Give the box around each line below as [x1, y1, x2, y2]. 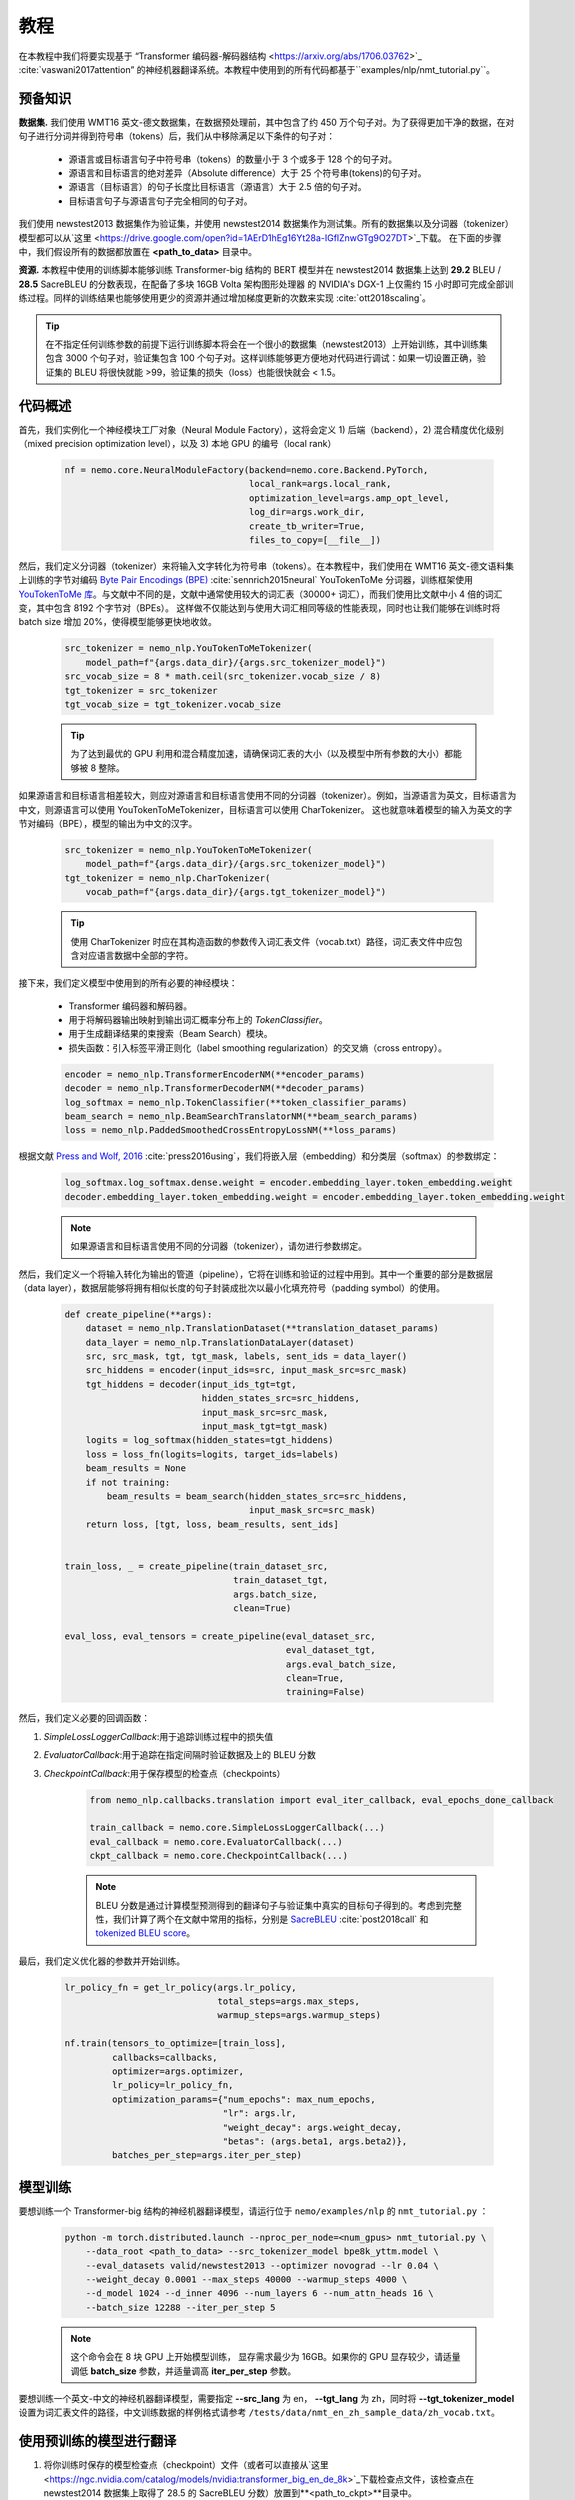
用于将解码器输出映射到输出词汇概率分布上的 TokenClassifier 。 [68, 1014, 329, 1026]
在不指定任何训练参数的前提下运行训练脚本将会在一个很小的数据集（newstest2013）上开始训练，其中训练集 [45, 338, 489, 350]
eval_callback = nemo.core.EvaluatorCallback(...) [89, 1836, 344, 1847]
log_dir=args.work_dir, [248, 506, 366, 518]
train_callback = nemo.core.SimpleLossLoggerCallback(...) [89, 1822, 385, 1834]
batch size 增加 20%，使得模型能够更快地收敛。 [18, 616, 217, 628]
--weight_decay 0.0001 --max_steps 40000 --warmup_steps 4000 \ [85, 2274, 408, 2285]
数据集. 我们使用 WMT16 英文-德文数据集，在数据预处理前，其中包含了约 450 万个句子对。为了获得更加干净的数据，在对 [18, 116, 515, 128]
